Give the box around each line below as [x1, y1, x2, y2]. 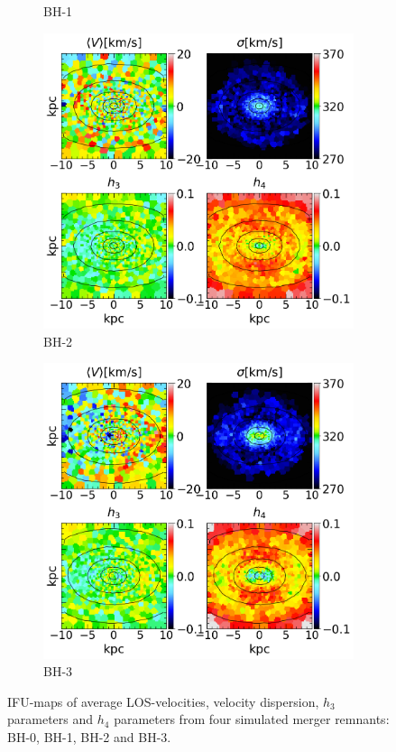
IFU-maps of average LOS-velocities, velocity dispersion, [7, 692, 319, 710]
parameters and [7, 710, 94, 729]
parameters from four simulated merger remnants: [114, 710, 390, 729]
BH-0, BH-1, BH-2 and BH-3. [7, 727, 171, 746]
